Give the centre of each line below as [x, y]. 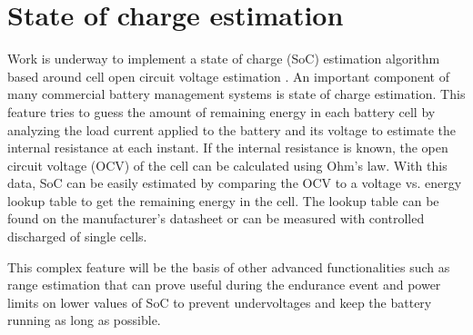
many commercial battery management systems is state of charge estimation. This [236, 94]
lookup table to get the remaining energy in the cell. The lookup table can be [223, 200]
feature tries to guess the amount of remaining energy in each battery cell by [221, 111]
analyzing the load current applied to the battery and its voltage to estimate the [231, 129]
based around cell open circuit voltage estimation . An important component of [229, 76]
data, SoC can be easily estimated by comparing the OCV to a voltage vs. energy [235, 183]
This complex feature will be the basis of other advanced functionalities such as [229, 266]
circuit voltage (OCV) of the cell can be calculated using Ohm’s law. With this [227, 165]
